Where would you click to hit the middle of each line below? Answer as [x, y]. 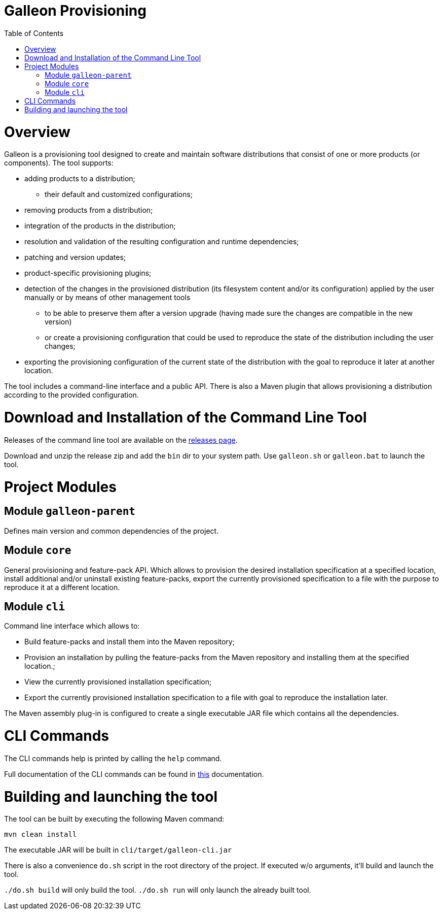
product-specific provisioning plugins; [88, 273]
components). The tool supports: [59, 163]
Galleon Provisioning [75, 11]
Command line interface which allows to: [72, 626]
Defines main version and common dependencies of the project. [112, 531]
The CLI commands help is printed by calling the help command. [113, 758]
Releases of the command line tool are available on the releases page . [121, 440]
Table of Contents [34, 33]
